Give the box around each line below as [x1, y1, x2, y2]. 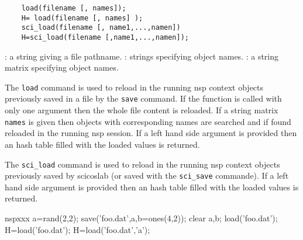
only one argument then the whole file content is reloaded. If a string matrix [5, 104, 278, 116]
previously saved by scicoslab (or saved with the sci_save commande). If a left [5, 169, 289, 182]
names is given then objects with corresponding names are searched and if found [5, 115, 291, 127]
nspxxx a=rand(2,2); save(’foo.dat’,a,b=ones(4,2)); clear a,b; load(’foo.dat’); [5, 212, 278, 224]
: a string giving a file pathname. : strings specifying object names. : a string [5, 50, 279, 62]
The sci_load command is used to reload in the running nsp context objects [5, 158, 280, 170]
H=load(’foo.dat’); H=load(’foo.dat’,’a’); [5, 223, 150, 235]
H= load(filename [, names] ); [21, 13, 143, 22]
